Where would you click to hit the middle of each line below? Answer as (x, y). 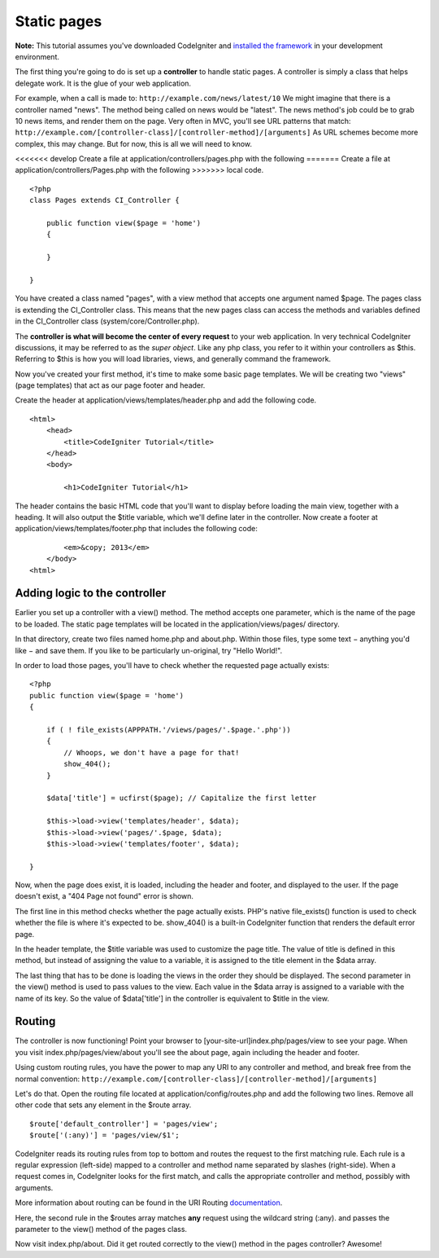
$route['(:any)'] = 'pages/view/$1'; (105, 1135)
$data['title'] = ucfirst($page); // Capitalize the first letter (181, 798)
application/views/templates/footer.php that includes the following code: (136, 529)
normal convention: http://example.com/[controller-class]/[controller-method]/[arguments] (196, 1079)
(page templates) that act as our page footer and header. (110, 385)
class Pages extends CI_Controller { (105, 200)
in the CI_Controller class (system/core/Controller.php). (107, 321)
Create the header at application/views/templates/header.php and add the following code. (166, 400)
